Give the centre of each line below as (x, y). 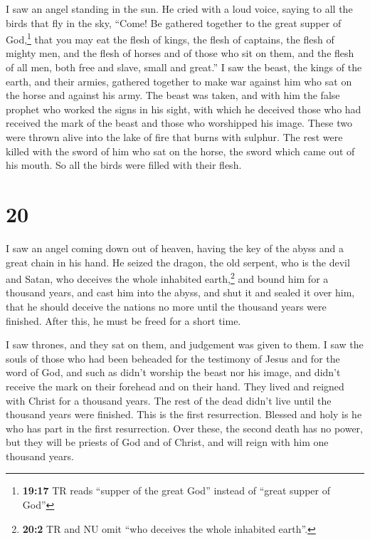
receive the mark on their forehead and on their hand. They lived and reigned (175, 386)
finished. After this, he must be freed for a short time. (123, 320)
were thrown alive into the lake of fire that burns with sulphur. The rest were (174, 137)
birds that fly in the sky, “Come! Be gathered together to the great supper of (174, 22)
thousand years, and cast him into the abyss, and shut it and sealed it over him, (180, 292)
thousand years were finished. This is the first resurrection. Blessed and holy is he (184, 414)
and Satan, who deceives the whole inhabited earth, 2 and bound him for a (167, 277)
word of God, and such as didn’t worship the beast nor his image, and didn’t (173, 372)
